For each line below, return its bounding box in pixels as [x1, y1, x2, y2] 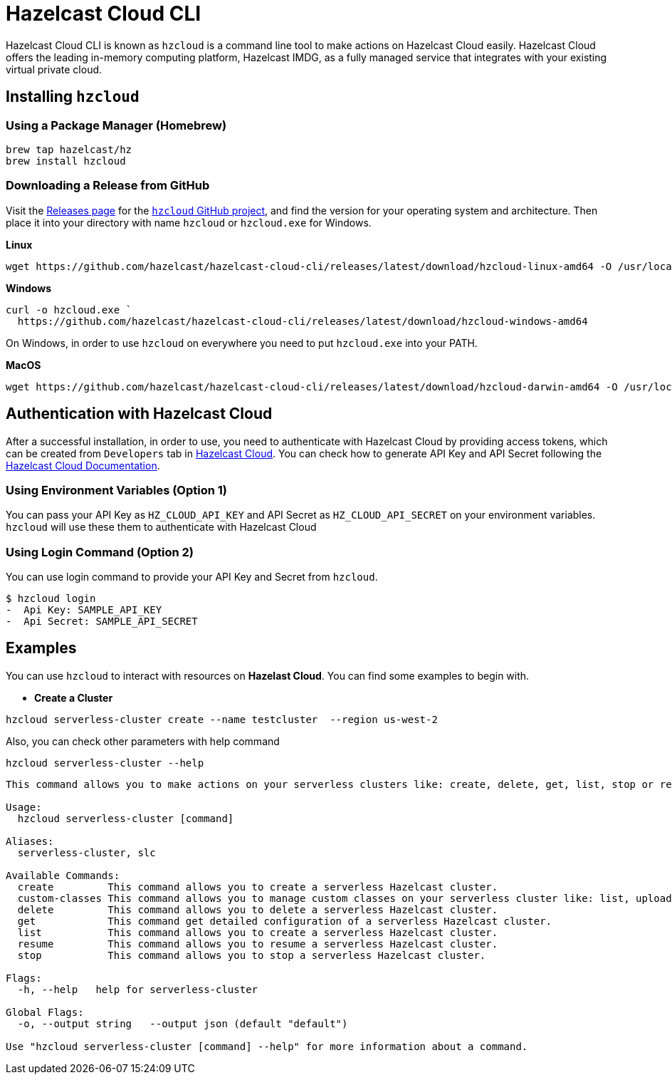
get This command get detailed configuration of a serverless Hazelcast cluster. [17, 915, 552, 927]
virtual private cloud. [6, 63, 103, 76]
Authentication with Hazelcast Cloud [6, 405, 273, 423]
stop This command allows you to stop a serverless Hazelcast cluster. [17, 949, 486, 961]
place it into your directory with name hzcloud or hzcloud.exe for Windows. [6, 216, 372, 229]
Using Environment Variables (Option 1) [6, 482, 228, 497]
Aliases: [6, 835, 54, 847]
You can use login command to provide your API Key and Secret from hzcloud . [6, 571, 378, 583]
